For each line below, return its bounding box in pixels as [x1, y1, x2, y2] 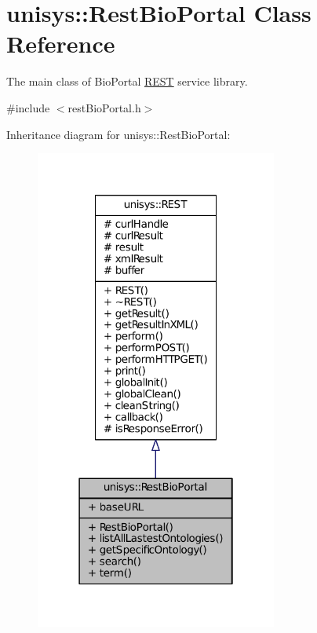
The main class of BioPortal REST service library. [6, 73, 248, 90]
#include [6, 99, 50, 115]
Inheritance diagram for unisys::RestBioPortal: [6, 126, 231, 142]
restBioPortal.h [67, 99, 141, 115]
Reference [6, 27, 115, 60]
